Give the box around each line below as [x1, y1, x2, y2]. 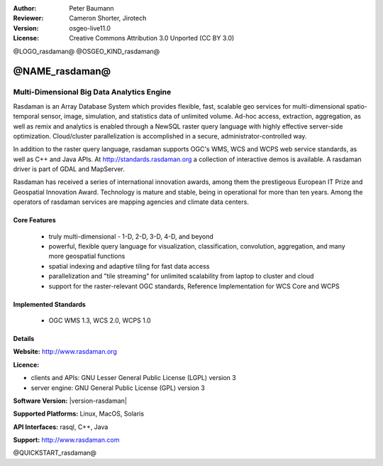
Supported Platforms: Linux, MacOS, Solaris [13, 409, 145, 418]
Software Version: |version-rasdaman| [13, 396, 128, 405]
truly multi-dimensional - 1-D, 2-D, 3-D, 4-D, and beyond [48, 232, 214, 241]
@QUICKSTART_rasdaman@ [13, 448, 97, 457]
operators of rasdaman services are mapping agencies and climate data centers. [13, 197, 250, 206]
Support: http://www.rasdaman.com [13, 435, 120, 444]
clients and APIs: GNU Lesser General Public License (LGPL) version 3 [30, 374, 237, 382]
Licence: [13, 360, 40, 369]
